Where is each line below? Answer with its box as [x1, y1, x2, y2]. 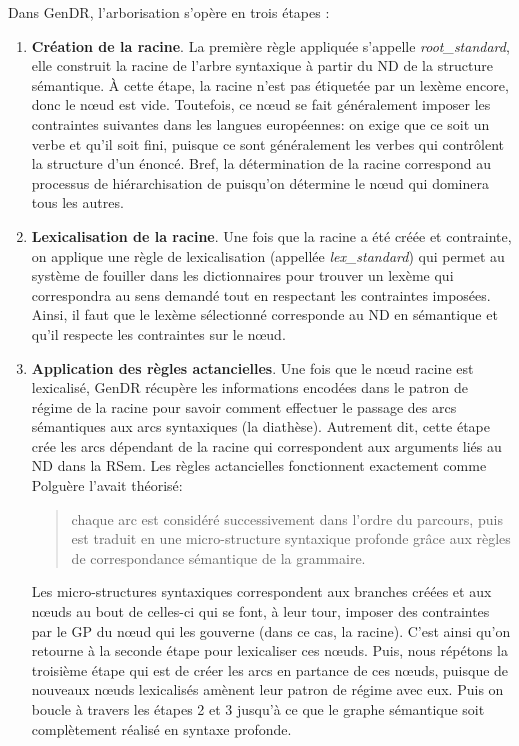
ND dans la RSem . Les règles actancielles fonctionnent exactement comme [31, 455, 487, 476]
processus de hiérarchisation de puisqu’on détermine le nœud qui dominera [31, 172, 489, 193]
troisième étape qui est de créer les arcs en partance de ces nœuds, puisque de [31, 659, 509, 680]
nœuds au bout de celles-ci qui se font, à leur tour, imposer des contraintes [31, 601, 490, 622]
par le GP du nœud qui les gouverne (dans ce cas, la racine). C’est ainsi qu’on [31, 620, 511, 641]
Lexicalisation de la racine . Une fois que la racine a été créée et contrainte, [31, 225, 512, 246]
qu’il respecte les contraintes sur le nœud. [31, 323, 286, 344]
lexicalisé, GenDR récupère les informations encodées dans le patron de [31, 377, 468, 398]
